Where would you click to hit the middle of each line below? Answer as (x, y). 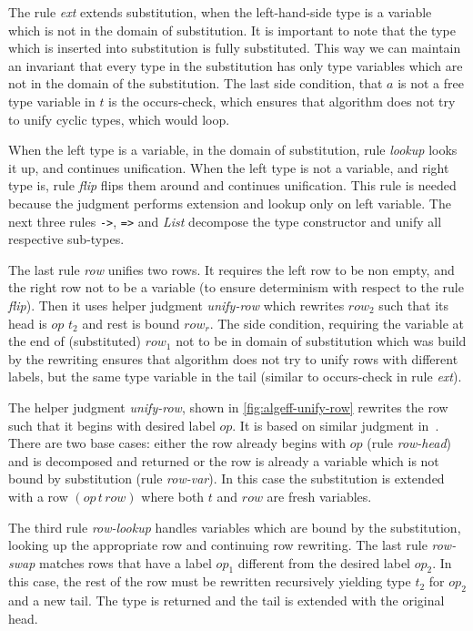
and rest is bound (131, 323)
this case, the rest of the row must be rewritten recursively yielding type (210, 581)
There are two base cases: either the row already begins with (177, 443)
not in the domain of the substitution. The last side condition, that (196, 83)
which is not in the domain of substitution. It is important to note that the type (232, 30)
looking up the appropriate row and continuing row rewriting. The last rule (218, 545)
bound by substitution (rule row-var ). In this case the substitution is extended (226, 478)
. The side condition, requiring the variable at (337, 323)
